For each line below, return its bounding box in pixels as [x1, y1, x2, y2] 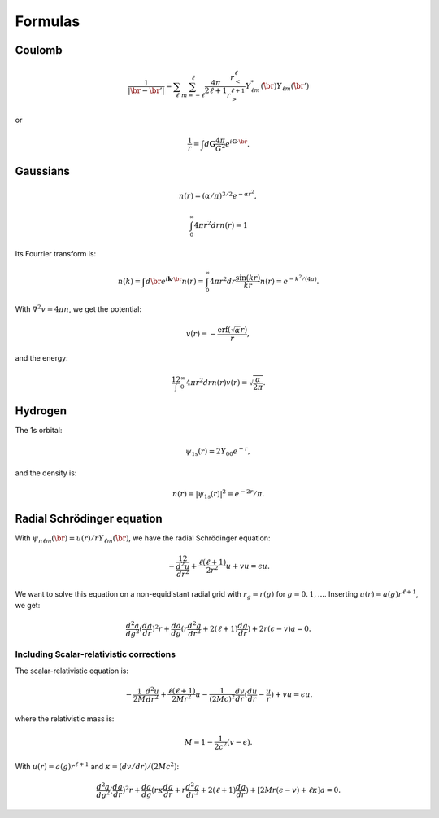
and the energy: [15, 352, 68, 362]
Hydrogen [15, 404, 67, 418]
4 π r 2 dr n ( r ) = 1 [193, 220, 248, 230]
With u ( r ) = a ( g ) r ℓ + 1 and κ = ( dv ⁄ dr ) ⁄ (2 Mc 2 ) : [15, 761, 179, 771]
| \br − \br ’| [127, 85, 165, 95]
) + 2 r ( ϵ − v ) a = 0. [247, 624, 312, 634]
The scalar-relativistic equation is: [15, 666, 129, 676]
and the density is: [15, 468, 77, 478]
